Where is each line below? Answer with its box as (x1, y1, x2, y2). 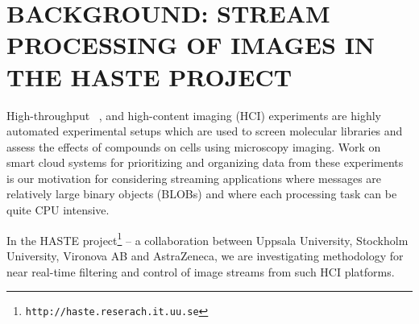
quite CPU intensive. (6, 201, 110, 218)
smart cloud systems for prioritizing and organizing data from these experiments (6, 154, 404, 171)
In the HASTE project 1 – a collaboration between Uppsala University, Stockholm (6, 229, 409, 248)
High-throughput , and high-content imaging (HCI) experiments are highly (6, 106, 381, 123)
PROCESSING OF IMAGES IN (6, 28, 375, 61)
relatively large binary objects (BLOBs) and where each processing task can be (6, 185, 397, 202)
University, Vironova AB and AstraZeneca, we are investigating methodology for (6, 247, 404, 264)
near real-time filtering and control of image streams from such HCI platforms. (6, 263, 395, 280)
